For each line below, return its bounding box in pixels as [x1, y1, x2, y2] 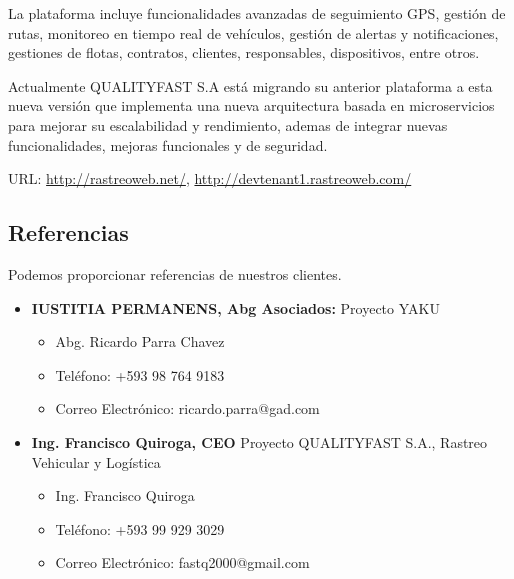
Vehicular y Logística [31, 451, 161, 472]
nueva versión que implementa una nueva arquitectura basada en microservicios [8, 95, 495, 116]
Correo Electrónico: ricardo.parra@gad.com [55, 398, 320, 419]
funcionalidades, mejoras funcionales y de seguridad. [8, 134, 328, 155]
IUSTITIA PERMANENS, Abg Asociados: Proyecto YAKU [31, 297, 440, 318]
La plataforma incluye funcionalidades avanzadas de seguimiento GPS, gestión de [8, 3, 506, 23]
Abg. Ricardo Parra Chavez [55, 331, 225, 352]
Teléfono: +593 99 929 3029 [55, 518, 225, 539]
